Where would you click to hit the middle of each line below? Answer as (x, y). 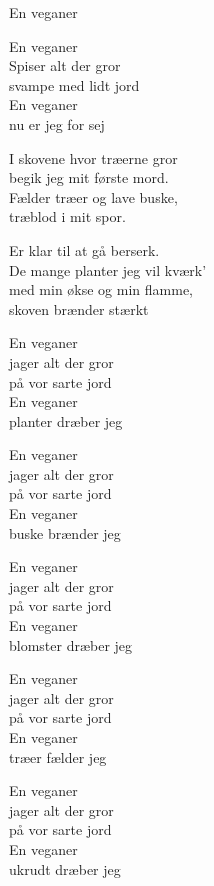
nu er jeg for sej (57, 123)
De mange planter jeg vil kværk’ (108, 269)
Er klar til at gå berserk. (84, 249)
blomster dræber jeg (71, 644)
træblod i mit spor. (67, 216)
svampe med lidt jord (74, 84)
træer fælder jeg (58, 756)
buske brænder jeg (65, 532)
